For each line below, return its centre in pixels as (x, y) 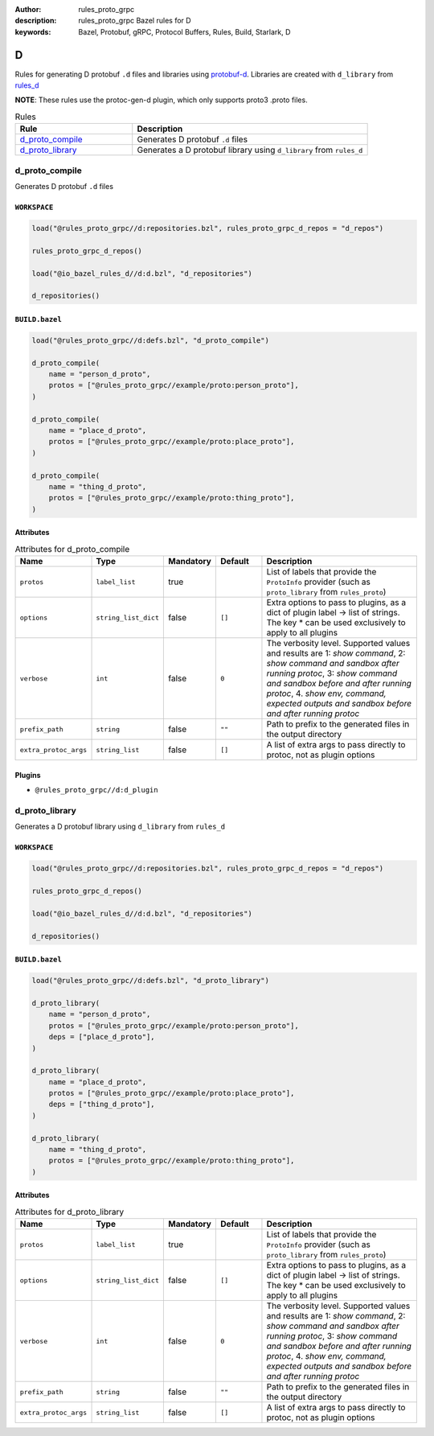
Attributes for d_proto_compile (72, 549)
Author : (28, 9)
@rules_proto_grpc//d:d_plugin (96, 790)
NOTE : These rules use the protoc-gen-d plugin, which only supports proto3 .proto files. (162, 100)
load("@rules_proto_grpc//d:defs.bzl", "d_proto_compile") (150, 340)
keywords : (33, 31)
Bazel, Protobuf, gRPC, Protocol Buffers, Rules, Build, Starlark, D (184, 31)
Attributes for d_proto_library (70, 1212)
